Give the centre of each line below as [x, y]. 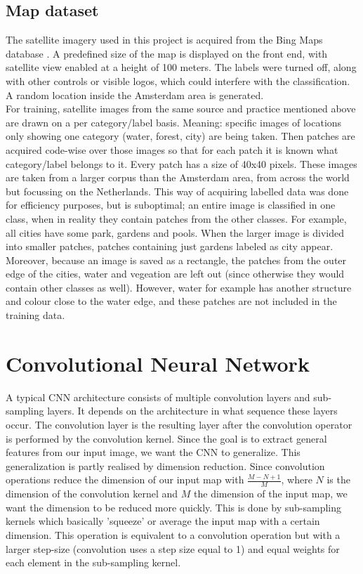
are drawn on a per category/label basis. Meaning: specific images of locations [174, 122]
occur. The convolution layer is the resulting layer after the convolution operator [179, 424]
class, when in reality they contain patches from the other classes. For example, [176, 218]
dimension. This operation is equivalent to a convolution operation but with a [173, 534]
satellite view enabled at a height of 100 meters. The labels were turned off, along [181, 67]
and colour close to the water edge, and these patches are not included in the [171, 301]
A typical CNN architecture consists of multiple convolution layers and [158, 397]
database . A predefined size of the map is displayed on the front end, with [167, 53]
